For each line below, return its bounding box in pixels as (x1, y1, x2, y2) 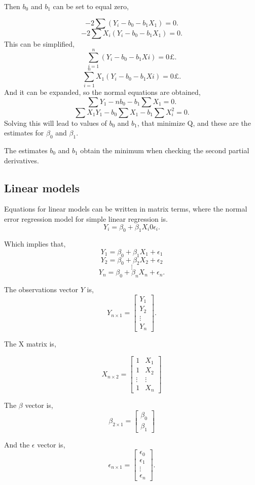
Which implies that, (4, 238, 66, 249)
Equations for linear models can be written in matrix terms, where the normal (4, 203, 247, 214)
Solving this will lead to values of (4, 117, 107, 128)
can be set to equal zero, (53, 1, 129, 11)
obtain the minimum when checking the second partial (80, 145, 249, 155)
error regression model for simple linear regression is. (4, 213, 168, 224)
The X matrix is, (4, 338, 56, 349)
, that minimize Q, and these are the (137, 117, 251, 128)
